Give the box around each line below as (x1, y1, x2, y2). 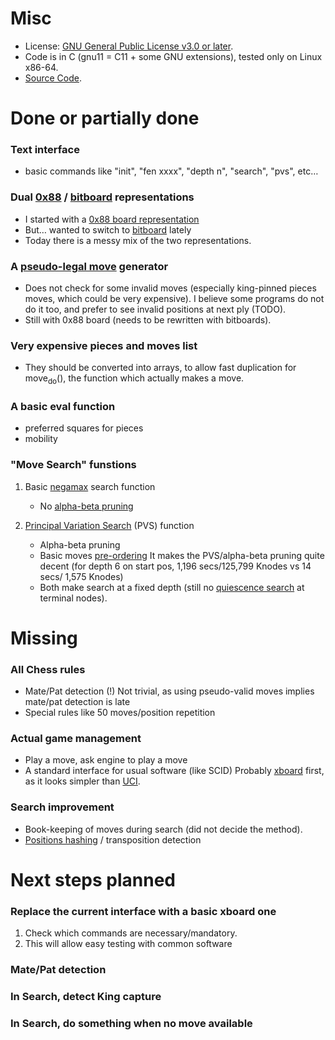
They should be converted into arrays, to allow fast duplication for (24, 362, 297, 374)
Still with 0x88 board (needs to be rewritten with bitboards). (24, 314, 272, 326)
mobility (24, 433, 58, 445)
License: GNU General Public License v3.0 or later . (24, 40, 234, 52)
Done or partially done (10, 107, 200, 130)
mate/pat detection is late (24, 696, 131, 708)
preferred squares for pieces (24, 422, 144, 434)
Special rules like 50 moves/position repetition (24, 707, 216, 719)
